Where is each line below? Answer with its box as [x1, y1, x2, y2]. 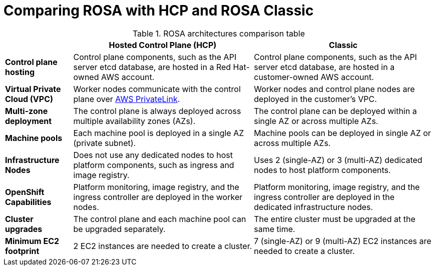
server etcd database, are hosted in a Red [73, 61, 231, 72]
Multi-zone [5, 105, 48, 116]
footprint [5, 245, 40, 256]
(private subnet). [73, 137, 136, 148]
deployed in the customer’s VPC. [254, 93, 377, 104]
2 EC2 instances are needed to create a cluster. [73, 240, 252, 251]
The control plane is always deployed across [73, 105, 241, 116]
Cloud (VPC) [5, 93, 54, 104]
